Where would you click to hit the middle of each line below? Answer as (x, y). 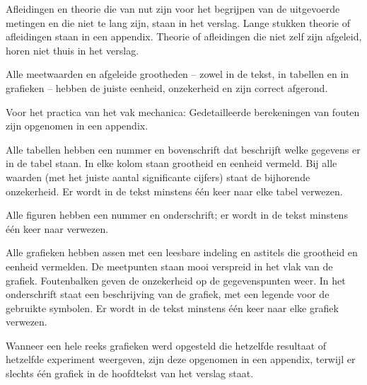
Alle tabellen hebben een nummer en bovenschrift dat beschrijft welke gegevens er (183, 149)
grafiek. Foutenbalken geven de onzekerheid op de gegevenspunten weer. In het (176, 280)
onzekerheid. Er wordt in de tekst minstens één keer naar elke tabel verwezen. (174, 191)
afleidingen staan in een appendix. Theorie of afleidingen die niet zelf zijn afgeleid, (184, 36)
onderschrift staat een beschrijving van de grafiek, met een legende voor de (168, 294)
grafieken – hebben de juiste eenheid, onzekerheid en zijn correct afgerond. (167, 87)
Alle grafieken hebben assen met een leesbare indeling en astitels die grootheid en (182, 252)
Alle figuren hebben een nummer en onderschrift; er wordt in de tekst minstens (177, 215)
